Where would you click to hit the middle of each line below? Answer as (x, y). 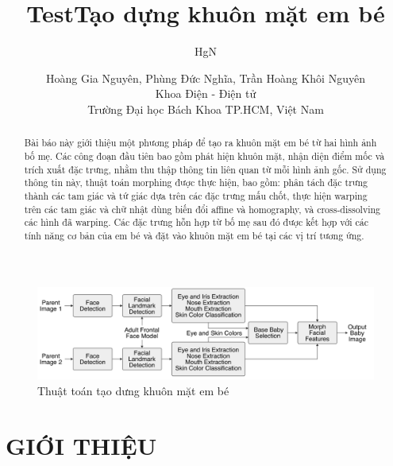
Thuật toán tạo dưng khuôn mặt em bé (133, 390)
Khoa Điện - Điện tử (206, 93)
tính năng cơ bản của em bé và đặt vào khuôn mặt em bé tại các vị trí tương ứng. (194, 235)
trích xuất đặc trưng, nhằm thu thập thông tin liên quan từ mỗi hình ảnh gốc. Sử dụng (205, 169)
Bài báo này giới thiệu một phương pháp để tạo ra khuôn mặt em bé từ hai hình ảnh (200, 143)
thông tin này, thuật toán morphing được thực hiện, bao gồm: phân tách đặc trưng (196, 183)
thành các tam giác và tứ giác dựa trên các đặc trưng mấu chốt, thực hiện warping (196, 195)
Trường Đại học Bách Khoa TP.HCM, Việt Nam (206, 109)
